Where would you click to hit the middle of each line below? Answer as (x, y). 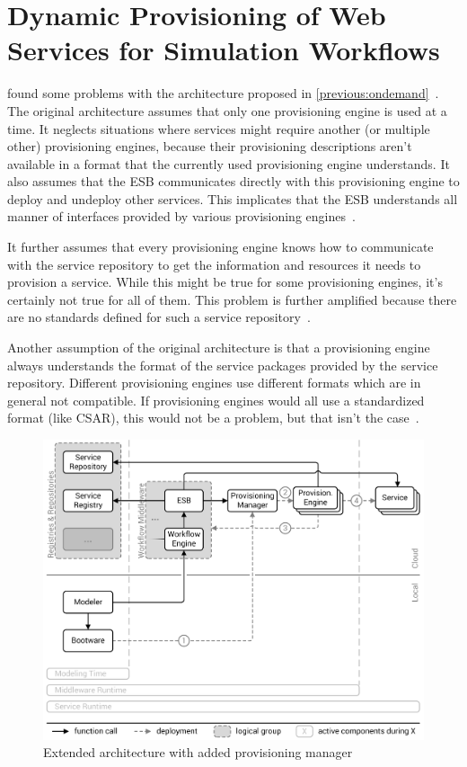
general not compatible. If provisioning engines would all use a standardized (216, 400)
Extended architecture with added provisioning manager (198, 752)
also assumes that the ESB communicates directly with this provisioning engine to (233, 181)
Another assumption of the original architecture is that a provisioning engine (219, 348)
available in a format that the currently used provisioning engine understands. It (229, 163)
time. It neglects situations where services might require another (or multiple (219, 128)
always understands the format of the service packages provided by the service (223, 365)
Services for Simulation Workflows (224, 50)
